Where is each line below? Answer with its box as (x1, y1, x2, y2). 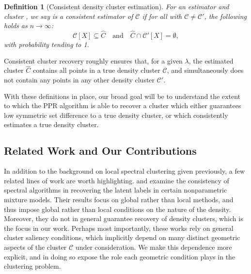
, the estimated (188, 55, 234, 65)
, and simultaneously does (167, 65, 244, 75)
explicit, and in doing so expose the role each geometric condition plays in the (4, 251, 235, 261)
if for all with (142, 11, 182, 21)
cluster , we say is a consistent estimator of (4, 11, 133, 21)
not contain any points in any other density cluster (4, 75, 155, 84)
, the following (204, 11, 247, 21)
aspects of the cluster (4, 242, 67, 252)
